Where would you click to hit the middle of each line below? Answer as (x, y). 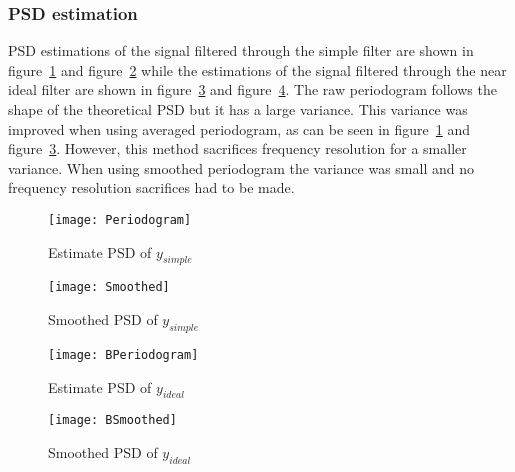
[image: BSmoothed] (112, 420)
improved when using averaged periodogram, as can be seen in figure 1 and (239, 128)
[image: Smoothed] (109, 287)
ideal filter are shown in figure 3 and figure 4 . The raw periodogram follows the (252, 89)
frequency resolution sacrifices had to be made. (151, 187)
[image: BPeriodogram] (123, 354)
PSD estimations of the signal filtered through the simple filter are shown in (241, 50)
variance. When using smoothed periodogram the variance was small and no (241, 167)
